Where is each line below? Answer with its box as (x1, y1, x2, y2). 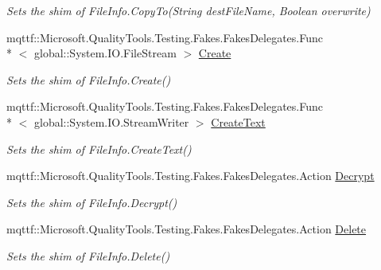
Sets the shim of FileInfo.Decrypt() (6, 194, 177, 210)
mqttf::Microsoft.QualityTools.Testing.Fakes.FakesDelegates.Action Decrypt (6, 167, 375, 184)
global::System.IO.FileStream (33, 45, 177, 61)
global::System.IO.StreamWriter (33, 113, 189, 130)
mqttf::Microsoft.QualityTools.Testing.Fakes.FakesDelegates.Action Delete (6, 221, 367, 237)
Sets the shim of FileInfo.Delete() (6, 247, 170, 264)
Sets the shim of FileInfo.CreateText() (6, 140, 192, 157)
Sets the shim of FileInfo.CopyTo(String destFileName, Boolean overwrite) (6, 2, 371, 18)
